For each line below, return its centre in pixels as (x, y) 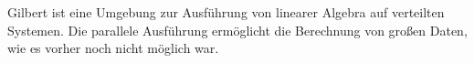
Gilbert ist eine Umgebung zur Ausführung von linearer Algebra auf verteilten (226, 12)
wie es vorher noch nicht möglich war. (113, 48)
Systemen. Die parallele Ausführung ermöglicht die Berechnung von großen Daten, (237, 30)
